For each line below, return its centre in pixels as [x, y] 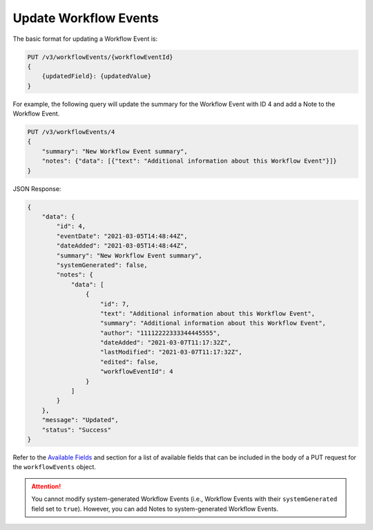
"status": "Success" [77, 430]
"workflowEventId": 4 [137, 372]
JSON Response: [37, 189]
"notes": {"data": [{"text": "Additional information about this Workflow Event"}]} [190, 161]
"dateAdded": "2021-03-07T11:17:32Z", [166, 343]
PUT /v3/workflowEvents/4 [71, 132]
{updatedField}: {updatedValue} [97, 76]
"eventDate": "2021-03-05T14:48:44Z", [122, 236]
